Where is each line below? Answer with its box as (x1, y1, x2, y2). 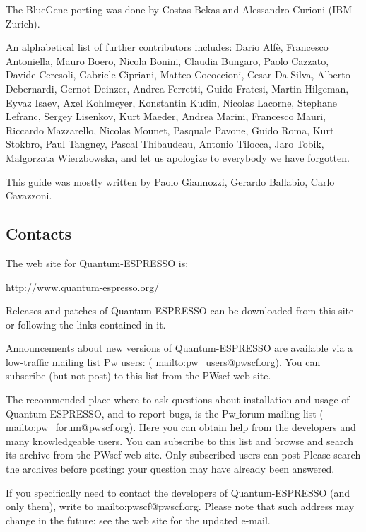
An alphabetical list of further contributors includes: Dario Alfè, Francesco (6, 40, 329, 54)
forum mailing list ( (239, 406, 324, 420)
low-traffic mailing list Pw (6, 354, 118, 369)
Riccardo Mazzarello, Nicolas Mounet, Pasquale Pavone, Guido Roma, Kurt (6, 122, 334, 137)
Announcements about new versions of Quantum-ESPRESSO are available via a (6, 341, 353, 355)
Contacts (6, 223, 72, 244)
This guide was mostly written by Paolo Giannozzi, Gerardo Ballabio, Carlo (6, 174, 335, 189)
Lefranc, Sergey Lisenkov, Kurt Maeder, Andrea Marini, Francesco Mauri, (6, 109, 326, 124)
